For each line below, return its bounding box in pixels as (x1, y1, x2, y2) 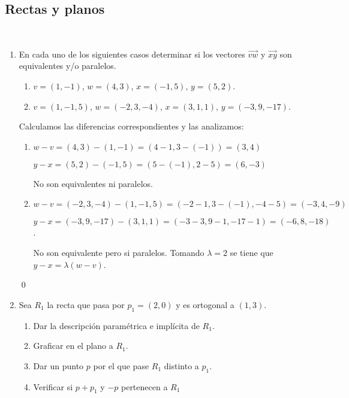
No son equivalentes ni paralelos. (33, 177, 153, 189)
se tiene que (230, 246, 273, 258)
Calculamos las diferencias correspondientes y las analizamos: (19, 120, 244, 132)
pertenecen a (121, 380, 168, 393)
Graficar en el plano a (33, 339, 113, 352)
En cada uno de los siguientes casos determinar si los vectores (19, 47, 245, 60)
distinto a (164, 359, 199, 372)
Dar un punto (33, 359, 84, 372)
